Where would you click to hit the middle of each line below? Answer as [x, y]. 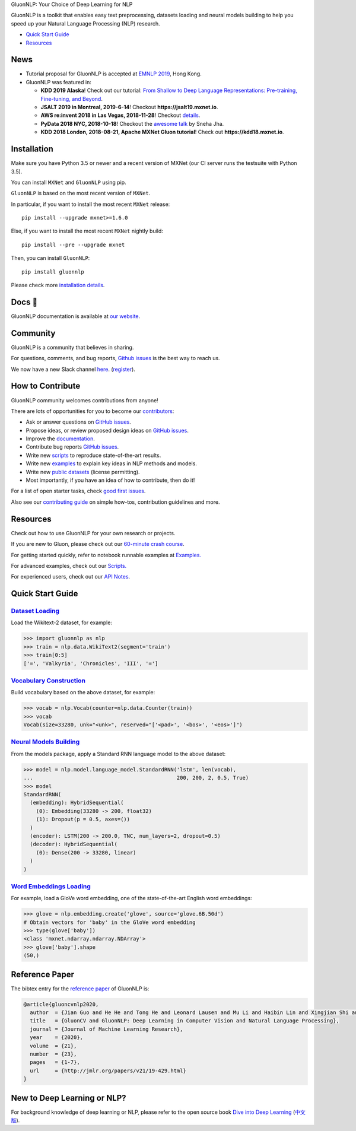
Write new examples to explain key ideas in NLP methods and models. [111, 463]
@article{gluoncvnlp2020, [61, 1004]
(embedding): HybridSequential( [77, 803]
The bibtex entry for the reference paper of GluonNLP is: [80, 989]
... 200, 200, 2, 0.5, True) [136, 778]
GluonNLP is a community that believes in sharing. [72, 347]
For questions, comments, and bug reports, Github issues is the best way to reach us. [115, 358]
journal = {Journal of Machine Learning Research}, [107, 1029]
